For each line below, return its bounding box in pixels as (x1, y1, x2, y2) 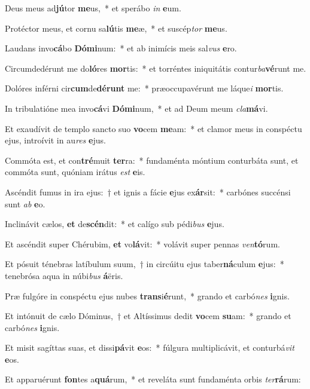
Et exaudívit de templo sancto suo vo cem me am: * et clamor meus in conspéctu (5, 122, 302, 134)
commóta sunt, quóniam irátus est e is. (5, 166, 145, 178)
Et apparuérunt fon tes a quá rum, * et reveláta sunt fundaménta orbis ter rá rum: (5, 373, 301, 385)
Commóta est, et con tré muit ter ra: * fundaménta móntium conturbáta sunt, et (5, 154, 299, 166)
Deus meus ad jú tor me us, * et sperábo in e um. (5, 2, 181, 14)
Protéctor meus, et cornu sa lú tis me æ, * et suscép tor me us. (5, 22, 227, 34)
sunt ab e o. (5, 197, 45, 210)
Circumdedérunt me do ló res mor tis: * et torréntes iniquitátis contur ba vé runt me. (5, 62, 306, 74)
